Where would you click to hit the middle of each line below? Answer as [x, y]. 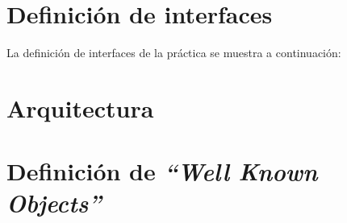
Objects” [54, 203]
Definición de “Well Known [162, 171]
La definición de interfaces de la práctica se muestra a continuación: [174, 53]
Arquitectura [80, 107]
